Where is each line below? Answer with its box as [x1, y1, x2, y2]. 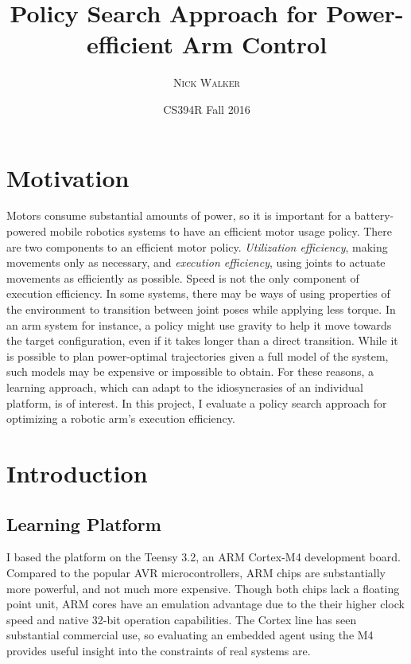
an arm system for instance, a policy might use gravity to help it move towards [6, 316, 392, 333]
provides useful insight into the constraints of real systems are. [6, 642, 311, 658]
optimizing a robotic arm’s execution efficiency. [6, 410, 235, 427]
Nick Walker [173, 74, 240, 91]
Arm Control [181, 28, 328, 61]
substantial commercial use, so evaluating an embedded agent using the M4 [6, 627, 374, 643]
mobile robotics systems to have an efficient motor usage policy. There [49, 223, 393, 240]
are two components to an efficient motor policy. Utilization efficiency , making [6, 238, 388, 255]
